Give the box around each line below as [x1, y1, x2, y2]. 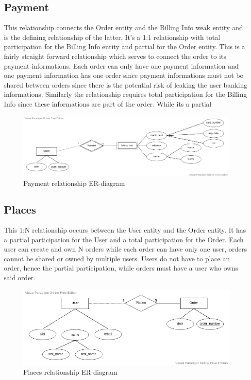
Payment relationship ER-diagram [23, 178, 125, 188]
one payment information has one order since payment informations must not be [4, 70, 243, 80]
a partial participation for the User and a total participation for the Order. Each [4, 234, 244, 244]
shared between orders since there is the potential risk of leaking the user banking [4, 79, 248, 90]
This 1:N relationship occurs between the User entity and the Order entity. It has [4, 224, 246, 235]
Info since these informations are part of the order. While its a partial [4, 98, 212, 109]
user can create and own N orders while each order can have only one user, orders [4, 244, 247, 254]
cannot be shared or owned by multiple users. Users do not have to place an [4, 253, 230, 263]
